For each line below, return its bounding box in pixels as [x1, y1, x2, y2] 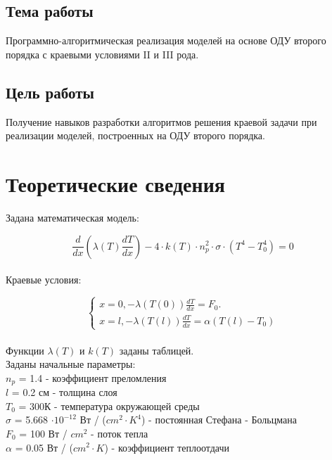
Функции [6, 343, 44, 357]
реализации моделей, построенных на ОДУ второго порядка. [6, 128, 265, 143]
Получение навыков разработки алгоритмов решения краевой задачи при [6, 114, 317, 129]
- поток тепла [91, 426, 148, 440]
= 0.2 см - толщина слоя [11, 385, 117, 400]
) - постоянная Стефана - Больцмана [141, 412, 297, 427]
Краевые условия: [6, 272, 82, 287]
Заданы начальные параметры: [6, 357, 136, 371]
